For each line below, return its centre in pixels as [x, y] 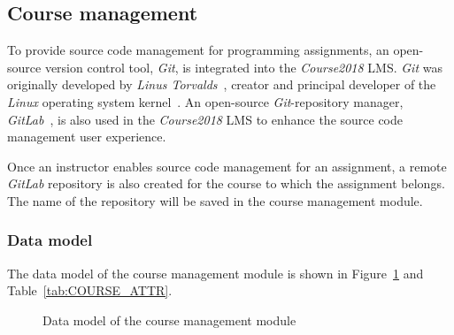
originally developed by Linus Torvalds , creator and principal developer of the [222, 84]
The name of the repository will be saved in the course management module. [215, 200]
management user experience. [87, 137]
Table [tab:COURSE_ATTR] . [90, 290]
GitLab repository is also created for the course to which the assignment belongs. [226, 183]
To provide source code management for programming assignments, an [198, 50]
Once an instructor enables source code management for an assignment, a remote [227, 166]
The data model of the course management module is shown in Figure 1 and [215, 273]
